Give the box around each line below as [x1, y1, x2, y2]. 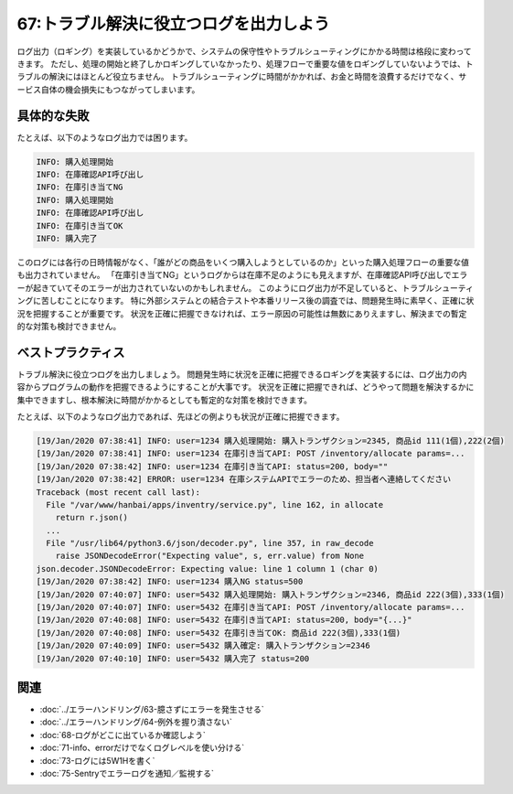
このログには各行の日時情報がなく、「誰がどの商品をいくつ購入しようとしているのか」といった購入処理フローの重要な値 [16, 256, 470, 267]
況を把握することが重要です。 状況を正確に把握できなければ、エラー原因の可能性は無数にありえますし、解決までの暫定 [16, 307, 467, 319]
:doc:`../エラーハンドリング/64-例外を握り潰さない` [39, 716, 233, 727]
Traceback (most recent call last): [36, 487, 201, 498]
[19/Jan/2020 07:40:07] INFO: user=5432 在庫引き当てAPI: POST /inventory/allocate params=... [36, 602, 465, 613]
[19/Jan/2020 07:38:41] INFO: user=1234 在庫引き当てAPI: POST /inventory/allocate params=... [36, 448, 465, 459]
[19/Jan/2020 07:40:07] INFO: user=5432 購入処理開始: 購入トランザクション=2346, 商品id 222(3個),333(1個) [36, 589, 506, 599]
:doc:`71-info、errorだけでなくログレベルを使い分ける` [39, 742, 245, 754]
